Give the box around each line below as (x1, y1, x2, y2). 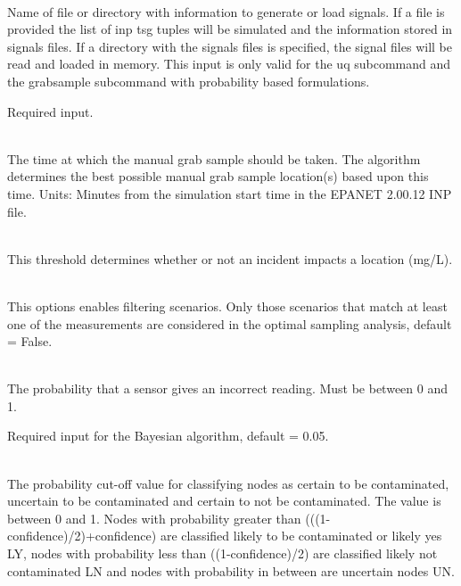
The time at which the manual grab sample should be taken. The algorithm (7, 149, 421, 168)
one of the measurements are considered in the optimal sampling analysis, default (7, 314, 452, 333)
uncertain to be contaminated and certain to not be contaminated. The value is (7, 491, 441, 510)
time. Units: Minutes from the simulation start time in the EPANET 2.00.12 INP (7, 184, 452, 202)
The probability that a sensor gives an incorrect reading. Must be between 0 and (7, 379, 449, 398)
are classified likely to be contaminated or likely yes (160, 526, 442, 545)
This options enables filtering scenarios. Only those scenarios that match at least (7, 296, 448, 315)
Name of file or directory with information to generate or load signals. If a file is (7, 2, 445, 21)
